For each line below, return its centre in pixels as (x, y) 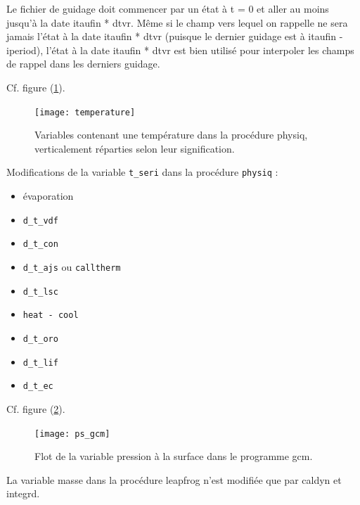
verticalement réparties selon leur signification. (135, 148)
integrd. (23, 493)
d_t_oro (40, 339)
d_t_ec (38, 386)
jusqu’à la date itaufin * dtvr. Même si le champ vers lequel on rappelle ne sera (177, 22)
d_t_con (40, 244)
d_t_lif (40, 363)
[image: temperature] (85, 112)
